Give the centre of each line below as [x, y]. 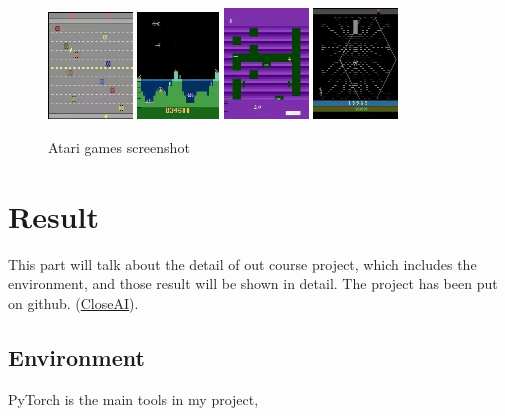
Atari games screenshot [119, 146]
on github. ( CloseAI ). [73, 302]
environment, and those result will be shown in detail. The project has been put [253, 283]
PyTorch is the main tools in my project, [133, 398]
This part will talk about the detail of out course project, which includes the [242, 263]
